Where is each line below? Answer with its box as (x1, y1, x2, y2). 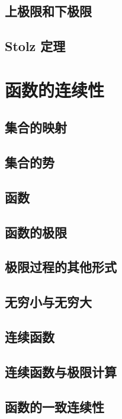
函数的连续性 (5, 77, 105, 101)
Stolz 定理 (5, 37, 66, 55)
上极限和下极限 (5, 2, 92, 20)
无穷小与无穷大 (5, 293, 92, 311)
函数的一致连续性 (5, 397, 104, 415)
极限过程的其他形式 (5, 258, 117, 276)
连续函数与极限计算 (5, 362, 117, 380)
